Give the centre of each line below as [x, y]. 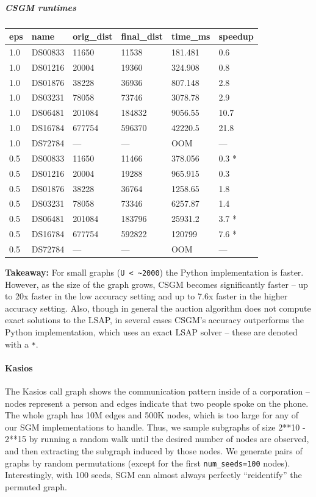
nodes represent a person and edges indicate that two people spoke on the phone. [157, 403]
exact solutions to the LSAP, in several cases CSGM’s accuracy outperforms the [154, 320]
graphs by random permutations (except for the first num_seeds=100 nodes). [148, 463]
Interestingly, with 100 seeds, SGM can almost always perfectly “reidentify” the [153, 475]
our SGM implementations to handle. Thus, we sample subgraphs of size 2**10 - [155, 427]
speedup [236, 36]
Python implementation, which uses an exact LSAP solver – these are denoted [151, 332]
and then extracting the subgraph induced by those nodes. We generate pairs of [154, 451]
